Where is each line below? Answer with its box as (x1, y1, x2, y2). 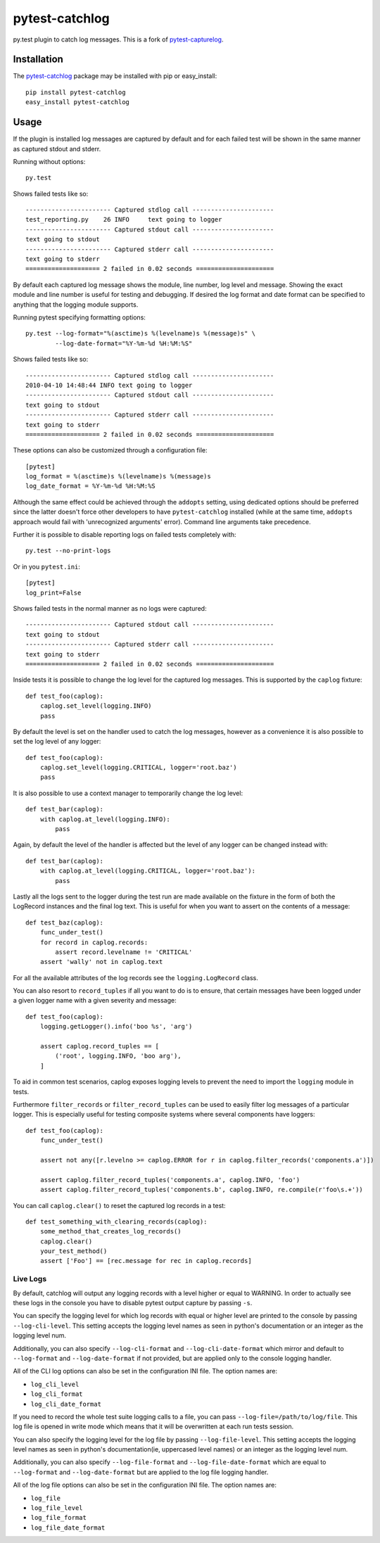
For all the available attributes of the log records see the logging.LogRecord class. (13, 973, 258, 982)
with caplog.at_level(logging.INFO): (39, 815, 170, 823)
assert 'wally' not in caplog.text (39, 958, 163, 966)
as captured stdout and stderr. (13, 144, 101, 153)
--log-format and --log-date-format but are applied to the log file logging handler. (13, 1468, 269, 1476)
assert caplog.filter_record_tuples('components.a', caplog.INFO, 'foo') (39, 1176, 300, 1183)
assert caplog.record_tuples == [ (39, 1042, 160, 1050)
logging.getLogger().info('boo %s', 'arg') (39, 1022, 193, 1031)
